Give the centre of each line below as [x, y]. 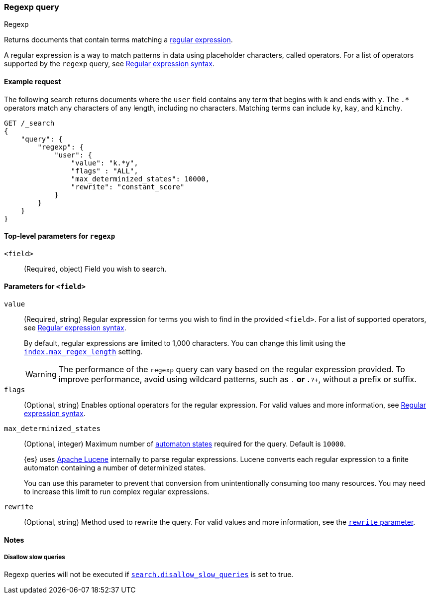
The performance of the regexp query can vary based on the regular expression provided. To [232, 370]
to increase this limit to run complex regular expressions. [117, 492]
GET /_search [29, 123]
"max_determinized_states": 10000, [140, 179]
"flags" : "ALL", [105, 171]
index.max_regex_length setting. [83, 352]
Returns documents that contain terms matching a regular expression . [118, 40]
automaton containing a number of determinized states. [115, 468]
